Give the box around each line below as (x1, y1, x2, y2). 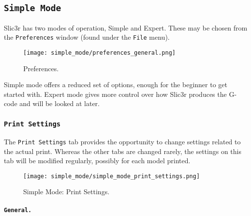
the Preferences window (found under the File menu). (4, 32, 170, 42)
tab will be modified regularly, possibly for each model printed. (4, 155, 191, 166)
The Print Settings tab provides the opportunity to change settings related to (4, 136, 241, 146)
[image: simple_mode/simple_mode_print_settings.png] (23, 172, 200, 180)
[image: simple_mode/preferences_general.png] (23, 49, 176, 57)
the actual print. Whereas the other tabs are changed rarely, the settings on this (4, 146, 242, 156)
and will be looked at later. (19, 98, 100, 108)
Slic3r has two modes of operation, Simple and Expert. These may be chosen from (4, 22, 248, 32)
